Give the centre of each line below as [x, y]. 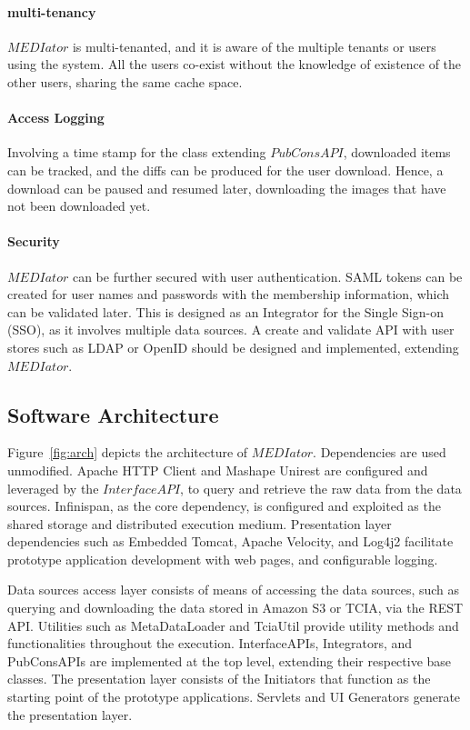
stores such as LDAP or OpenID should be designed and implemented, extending [233, 347]
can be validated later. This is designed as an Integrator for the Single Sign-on [225, 311]
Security [34, 241]
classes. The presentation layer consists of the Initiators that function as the [219, 679]
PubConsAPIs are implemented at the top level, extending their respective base [230, 660]
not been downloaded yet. [79, 206]
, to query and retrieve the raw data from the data [321, 488]
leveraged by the [53, 488]
